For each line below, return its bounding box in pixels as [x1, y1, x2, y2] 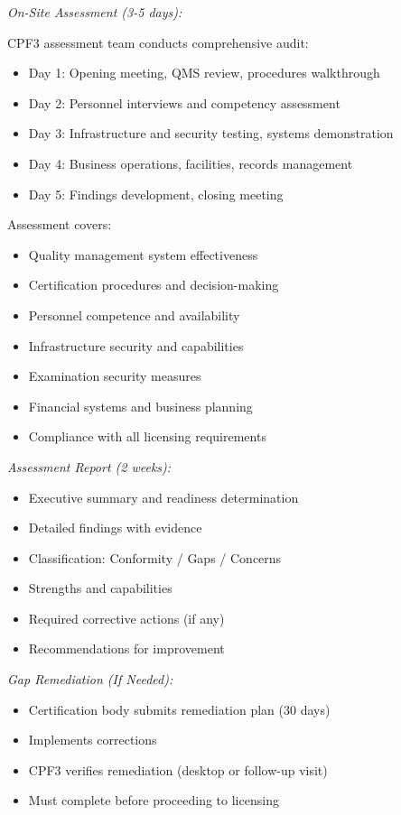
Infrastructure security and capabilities [28, 336, 244, 355]
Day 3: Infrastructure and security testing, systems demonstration [28, 124, 394, 143]
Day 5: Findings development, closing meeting [28, 184, 284, 203]
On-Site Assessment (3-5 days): [7, 3, 182, 21]
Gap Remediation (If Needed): [7, 670, 173, 689]
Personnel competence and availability [28, 305, 240, 324]
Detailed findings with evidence [28, 518, 202, 537]
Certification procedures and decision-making [28, 275, 279, 294]
